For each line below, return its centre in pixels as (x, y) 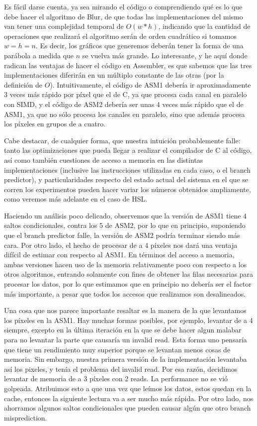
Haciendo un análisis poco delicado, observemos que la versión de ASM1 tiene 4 (126, 215)
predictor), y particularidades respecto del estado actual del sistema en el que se (126, 179)
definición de (23, 84)
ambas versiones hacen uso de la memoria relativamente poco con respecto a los (126, 264)
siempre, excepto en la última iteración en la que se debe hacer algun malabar (123, 330)
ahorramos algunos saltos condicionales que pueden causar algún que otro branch (128, 408)
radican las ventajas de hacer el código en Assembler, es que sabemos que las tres (128, 65)
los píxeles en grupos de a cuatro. (55, 124)
